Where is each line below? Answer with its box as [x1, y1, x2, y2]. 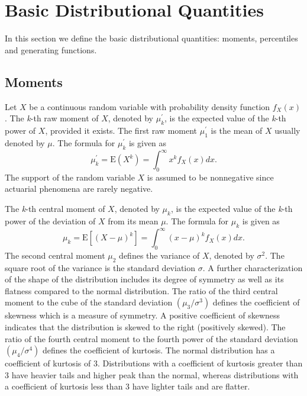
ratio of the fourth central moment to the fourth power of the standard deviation [5, 332, 298, 345]
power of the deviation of [5, 214, 96, 227]
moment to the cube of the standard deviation [5, 296, 173, 308]
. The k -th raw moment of [5, 112, 99, 124]
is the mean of [211, 124, 263, 136]
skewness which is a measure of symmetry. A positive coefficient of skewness [5, 309, 280, 321]
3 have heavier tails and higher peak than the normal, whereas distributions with [5, 368, 299, 381]
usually [274, 124, 300, 136]
